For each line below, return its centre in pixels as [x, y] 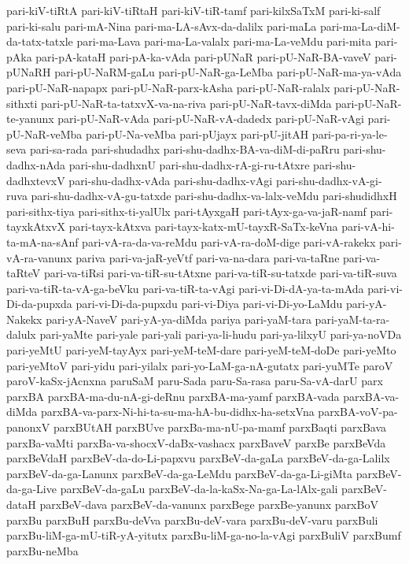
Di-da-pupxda [39, 304]
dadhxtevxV [36, 180]
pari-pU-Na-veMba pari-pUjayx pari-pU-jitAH [197, 134]
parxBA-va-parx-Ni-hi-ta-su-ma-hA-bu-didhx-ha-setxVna [177, 412]
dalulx [21, 334]
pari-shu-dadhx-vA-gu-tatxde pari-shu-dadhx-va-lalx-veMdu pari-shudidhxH [214, 196]
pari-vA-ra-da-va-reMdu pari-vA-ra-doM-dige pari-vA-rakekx [229, 241]
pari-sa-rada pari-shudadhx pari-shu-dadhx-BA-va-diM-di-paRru [185, 149]
